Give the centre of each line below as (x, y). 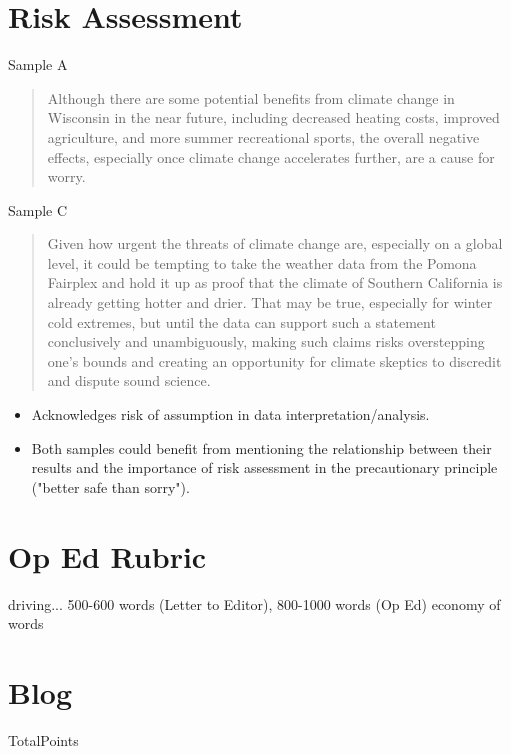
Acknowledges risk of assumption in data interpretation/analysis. (230, 414)
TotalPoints (43, 739)
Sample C (38, 209)
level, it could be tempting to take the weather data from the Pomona (262, 262)
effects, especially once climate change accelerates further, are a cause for (271, 156)
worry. (66, 176)
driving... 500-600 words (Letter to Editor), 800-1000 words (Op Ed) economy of (254, 603)
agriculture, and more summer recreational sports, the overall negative (263, 136)
